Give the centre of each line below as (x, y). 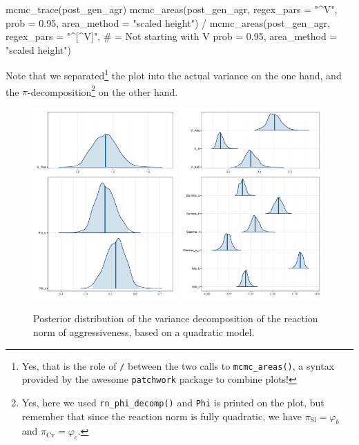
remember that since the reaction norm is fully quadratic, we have (162, 416)
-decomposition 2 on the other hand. (103, 90)
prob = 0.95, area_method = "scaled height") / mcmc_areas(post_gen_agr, (168, 22)
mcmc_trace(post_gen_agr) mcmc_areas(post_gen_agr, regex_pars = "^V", (172, 9)
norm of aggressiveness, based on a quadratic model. (144, 332)
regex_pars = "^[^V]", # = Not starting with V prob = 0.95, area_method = (172, 36)
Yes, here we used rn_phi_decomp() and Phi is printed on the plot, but (173, 402)
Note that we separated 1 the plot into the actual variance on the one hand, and (174, 75)
